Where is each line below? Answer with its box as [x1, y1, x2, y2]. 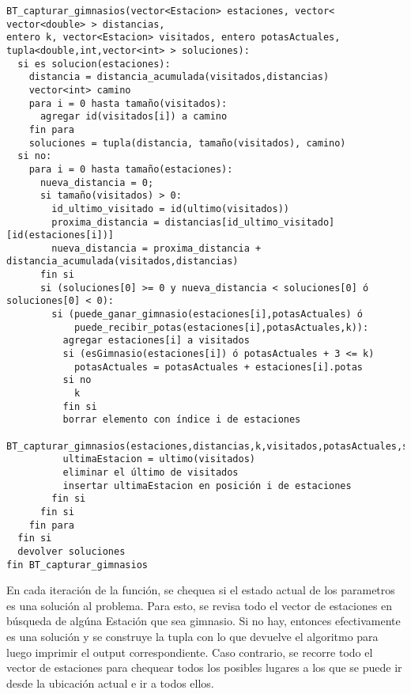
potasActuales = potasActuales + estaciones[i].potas [74, 361, 364, 373]
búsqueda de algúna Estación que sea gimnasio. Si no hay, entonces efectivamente [6, 612, 401, 629]
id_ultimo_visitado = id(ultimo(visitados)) [51, 203, 289, 214]
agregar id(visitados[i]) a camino [40, 111, 228, 123]
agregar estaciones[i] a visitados [62, 335, 250, 347]
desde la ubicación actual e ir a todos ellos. [6, 674, 214, 691]
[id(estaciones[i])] [6, 229, 115, 241]
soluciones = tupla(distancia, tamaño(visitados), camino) [28, 137, 346, 149]
